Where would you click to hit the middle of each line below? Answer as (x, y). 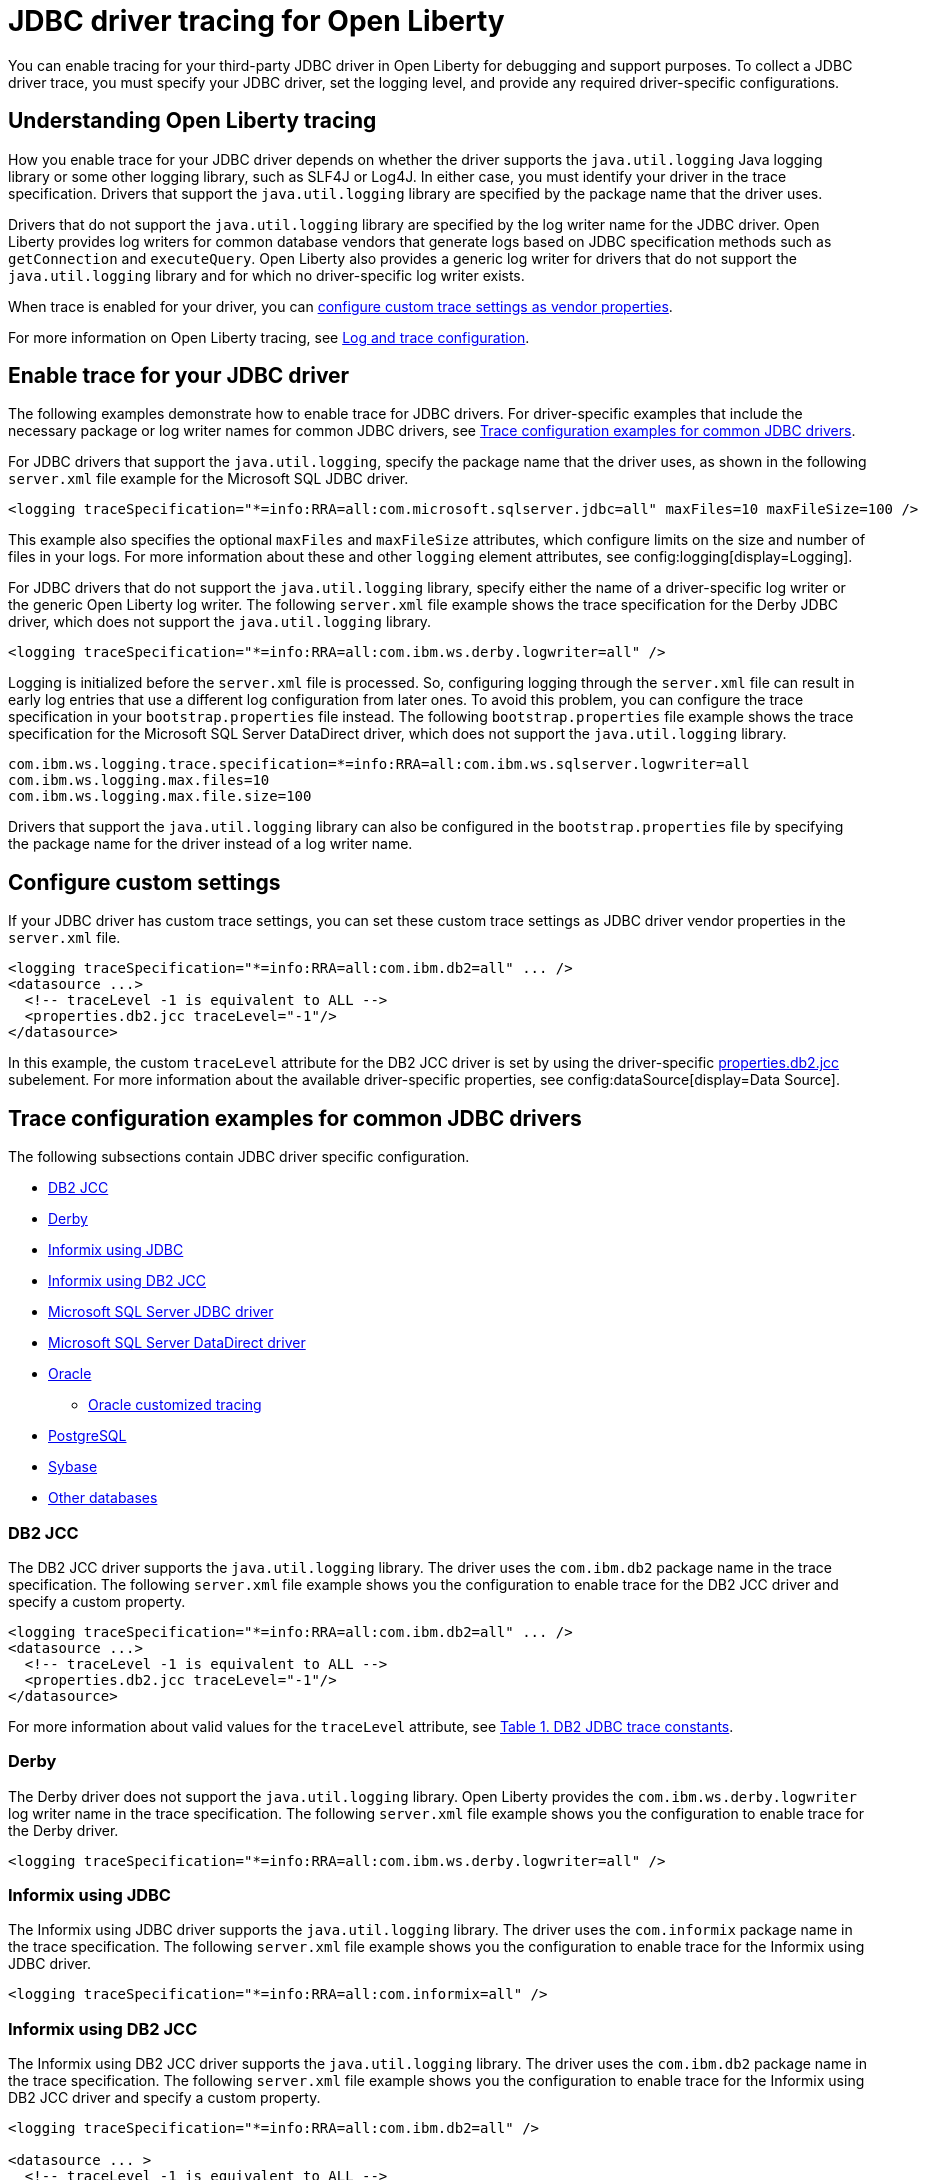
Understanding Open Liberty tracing (192, 121)
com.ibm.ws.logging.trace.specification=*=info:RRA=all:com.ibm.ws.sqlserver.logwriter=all (379, 764)
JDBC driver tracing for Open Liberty (256, 21)
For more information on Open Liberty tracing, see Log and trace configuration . (269, 337)
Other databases (103, 1498)
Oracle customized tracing (175, 1405)
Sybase (73, 1467)
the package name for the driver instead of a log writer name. (210, 844)
